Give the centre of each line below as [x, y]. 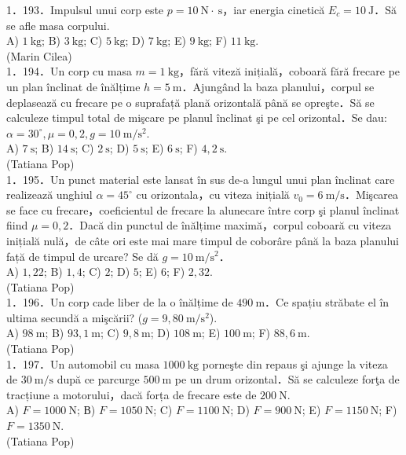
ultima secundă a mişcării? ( [75, 317]
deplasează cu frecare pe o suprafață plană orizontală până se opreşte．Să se [190, 102]
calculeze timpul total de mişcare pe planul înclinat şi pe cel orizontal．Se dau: [197, 117]
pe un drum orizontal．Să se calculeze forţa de [287, 379]
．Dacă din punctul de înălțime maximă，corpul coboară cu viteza [230, 225]
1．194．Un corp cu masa [69, 71]
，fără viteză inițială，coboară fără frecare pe [290, 71]
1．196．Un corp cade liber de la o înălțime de [120, 302]
